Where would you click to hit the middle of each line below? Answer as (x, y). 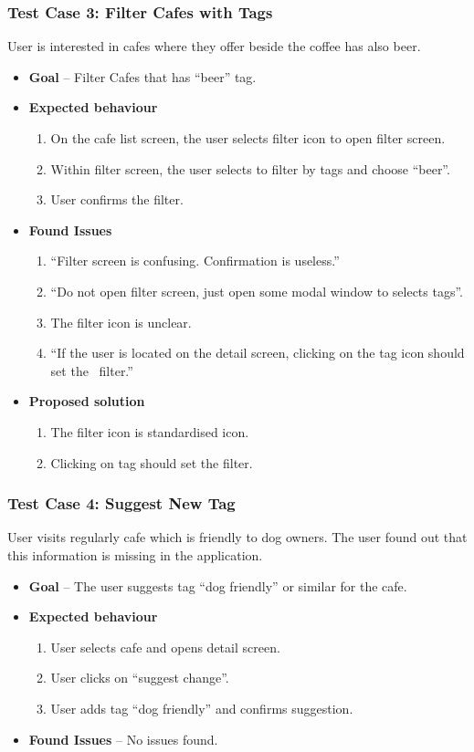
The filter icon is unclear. (121, 322)
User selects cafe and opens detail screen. (165, 647)
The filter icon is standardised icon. (150, 431)
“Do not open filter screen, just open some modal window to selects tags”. (257, 291)
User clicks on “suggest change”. (140, 678)
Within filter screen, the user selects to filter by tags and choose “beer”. (250, 168)
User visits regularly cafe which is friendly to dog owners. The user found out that (237, 537)
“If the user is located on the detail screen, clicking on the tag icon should (258, 353)
